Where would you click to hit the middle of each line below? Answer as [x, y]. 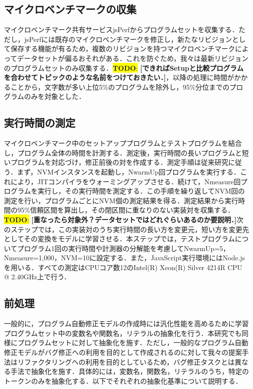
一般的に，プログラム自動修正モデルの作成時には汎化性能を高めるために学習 [126, 323]
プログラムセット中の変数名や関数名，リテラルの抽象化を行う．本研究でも [123, 333]
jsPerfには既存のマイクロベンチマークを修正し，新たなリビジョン [128, 39]
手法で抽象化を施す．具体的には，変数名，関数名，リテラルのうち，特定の [130, 371]
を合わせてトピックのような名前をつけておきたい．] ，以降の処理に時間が [119, 77]
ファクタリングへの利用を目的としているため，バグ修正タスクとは [129, 361]
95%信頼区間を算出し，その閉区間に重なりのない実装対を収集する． [126, 210]
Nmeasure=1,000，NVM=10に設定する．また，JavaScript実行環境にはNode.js [125, 258]
